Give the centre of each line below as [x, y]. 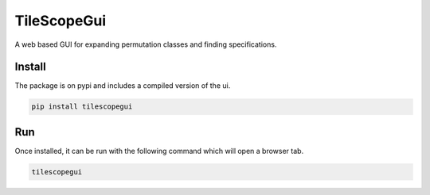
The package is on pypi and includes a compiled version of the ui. [123, 86]
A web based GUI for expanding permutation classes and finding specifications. [146, 44]
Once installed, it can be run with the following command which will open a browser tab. [159, 151]
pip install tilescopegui [82, 107]
